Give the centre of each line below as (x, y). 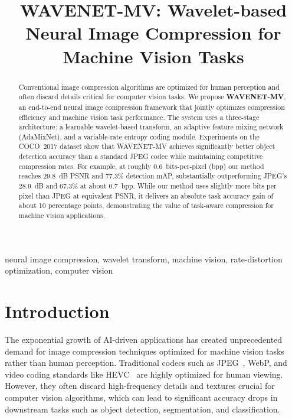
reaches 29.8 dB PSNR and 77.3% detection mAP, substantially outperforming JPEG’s (153, 176)
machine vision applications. (62, 215)
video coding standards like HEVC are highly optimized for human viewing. (144, 374)
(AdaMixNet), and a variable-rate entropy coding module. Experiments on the (139, 136)
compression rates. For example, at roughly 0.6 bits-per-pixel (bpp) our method (141, 166)
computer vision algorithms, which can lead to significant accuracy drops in (141, 397)
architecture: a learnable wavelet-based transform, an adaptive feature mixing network (151, 127)
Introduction (57, 311)
